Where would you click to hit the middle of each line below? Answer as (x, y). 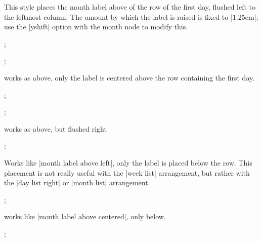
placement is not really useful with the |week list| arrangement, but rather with (127, 172)
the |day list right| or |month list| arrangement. (77, 183)
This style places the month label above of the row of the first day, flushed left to (130, 7)
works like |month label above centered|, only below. (85, 216)
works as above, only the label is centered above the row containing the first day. (129, 77)
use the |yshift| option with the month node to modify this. (96, 27)
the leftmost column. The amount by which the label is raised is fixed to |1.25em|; (131, 16)
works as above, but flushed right (55, 128)
